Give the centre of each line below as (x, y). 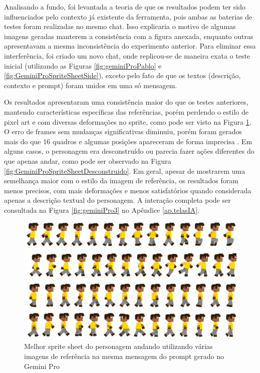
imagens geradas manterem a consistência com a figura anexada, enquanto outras (129, 36)
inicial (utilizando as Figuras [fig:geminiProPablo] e (83, 65)
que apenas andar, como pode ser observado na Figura (88, 160)
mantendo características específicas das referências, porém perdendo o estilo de (126, 111)
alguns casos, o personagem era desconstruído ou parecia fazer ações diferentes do (129, 151)
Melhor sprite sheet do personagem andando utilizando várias (118, 346)
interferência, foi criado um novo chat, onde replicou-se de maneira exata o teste (127, 55)
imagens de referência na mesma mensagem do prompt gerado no (124, 356)
